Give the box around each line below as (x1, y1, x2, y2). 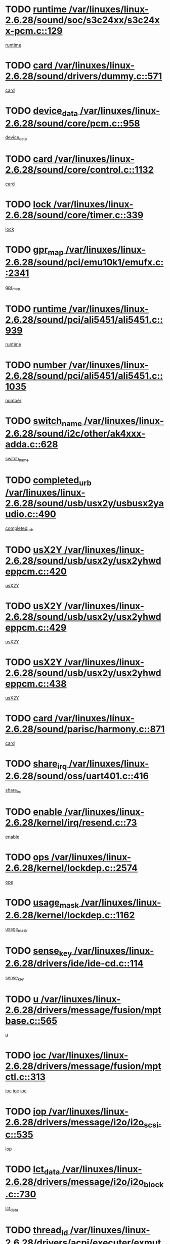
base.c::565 (5, 1015, 58, 1026)
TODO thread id (5, 1224, 68, 1237)
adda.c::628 (5, 439, 58, 450)
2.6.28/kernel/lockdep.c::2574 (5, 862, 138, 874)
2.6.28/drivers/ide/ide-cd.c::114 (5, 958, 144, 969)
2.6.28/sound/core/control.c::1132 (5, 164, 154, 176)
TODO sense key (5, 945, 72, 958)
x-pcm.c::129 (5, 25, 63, 37)
